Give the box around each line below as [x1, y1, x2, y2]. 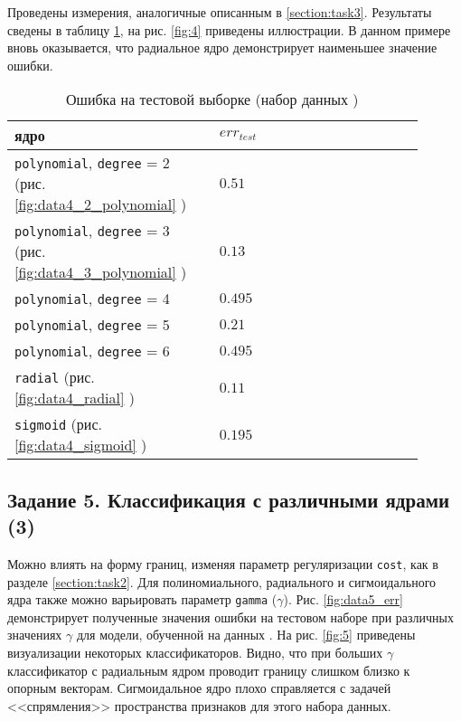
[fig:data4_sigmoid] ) [14, 434, 147, 456]
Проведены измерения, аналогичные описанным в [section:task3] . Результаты [7, 3, 432, 21]
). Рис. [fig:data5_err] [283, 590, 403, 609]
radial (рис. [14, 366, 95, 388]
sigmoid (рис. [14, 413, 102, 435]
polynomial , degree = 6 [14, 340, 170, 362]
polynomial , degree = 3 [14, 220, 170, 242]
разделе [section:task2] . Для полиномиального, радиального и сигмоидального [7, 572, 437, 591]
